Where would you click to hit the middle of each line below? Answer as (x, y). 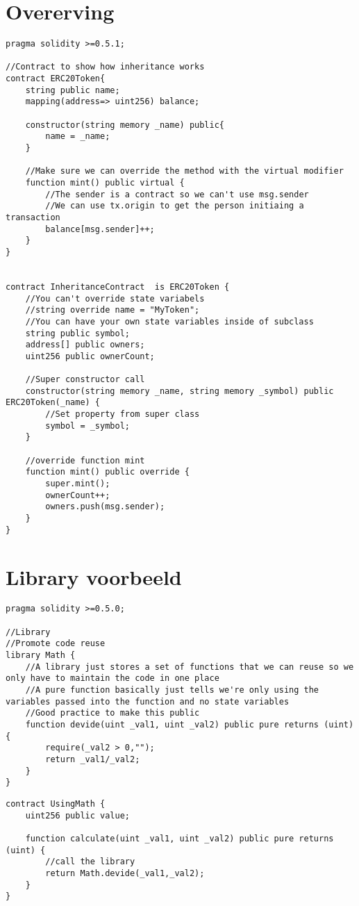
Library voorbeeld (94, 576)
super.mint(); (78, 484)
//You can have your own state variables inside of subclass (169, 321)
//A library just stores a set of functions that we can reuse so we (190, 667)
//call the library (90, 862)
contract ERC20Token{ (56, 79)
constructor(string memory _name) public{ (125, 125)
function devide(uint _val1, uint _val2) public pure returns (172, 725)
